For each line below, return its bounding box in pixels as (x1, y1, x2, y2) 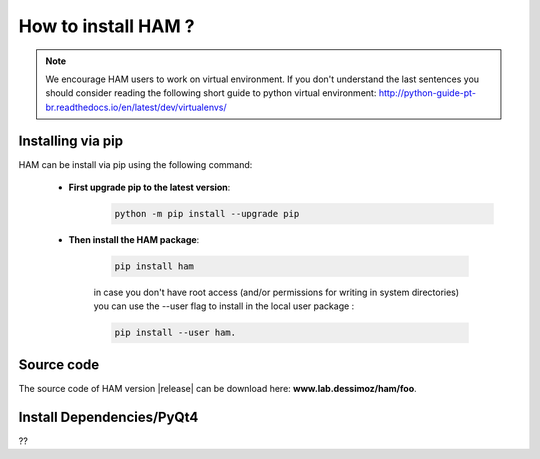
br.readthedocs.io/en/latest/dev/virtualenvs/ (45, 101, 227, 113)
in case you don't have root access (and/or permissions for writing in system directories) (93, 286, 460, 298)
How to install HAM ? (18, 15, 195, 37)
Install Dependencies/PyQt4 (18, 408, 199, 425)
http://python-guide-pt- (378, 87, 477, 99)
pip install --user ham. (114, 327, 237, 339)
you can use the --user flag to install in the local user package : (93, 300, 355, 312)
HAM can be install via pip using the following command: (18, 158, 253, 170)
